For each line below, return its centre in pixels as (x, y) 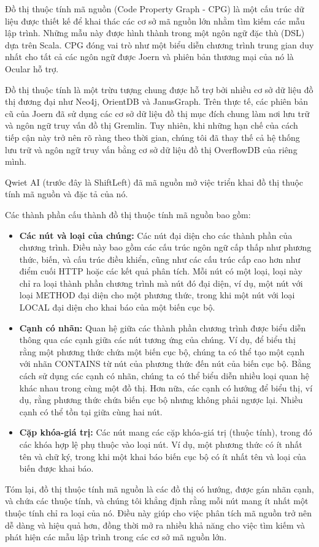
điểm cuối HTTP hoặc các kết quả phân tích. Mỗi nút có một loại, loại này (161, 271)
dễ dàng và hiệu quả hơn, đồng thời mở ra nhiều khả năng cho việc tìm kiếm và (155, 525)
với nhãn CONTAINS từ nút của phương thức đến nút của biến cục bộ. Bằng (165, 364)
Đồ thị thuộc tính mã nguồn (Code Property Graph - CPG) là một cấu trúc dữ (155, 9)
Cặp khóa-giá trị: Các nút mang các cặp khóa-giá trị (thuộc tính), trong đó (166, 432)
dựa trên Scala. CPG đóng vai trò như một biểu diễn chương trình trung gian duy (159, 44)
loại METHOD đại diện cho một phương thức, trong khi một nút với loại (157, 295)
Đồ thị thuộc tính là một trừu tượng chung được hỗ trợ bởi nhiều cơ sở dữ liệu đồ (159, 89)
